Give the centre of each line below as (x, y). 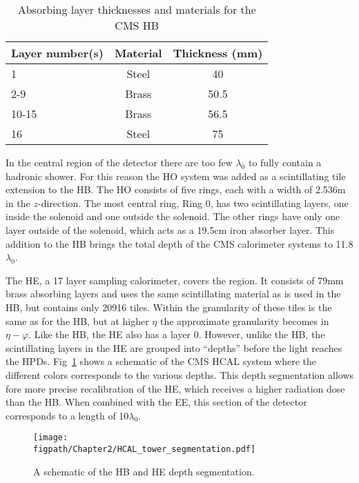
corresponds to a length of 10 (67, 415)
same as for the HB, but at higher (77, 321)
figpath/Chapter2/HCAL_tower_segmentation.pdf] (145, 449)
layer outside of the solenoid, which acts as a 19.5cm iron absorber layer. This (170, 229)
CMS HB (137, 25)
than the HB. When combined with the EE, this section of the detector (156, 402)
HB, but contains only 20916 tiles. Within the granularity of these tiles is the (169, 307)
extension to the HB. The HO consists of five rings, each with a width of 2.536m (176, 189)
